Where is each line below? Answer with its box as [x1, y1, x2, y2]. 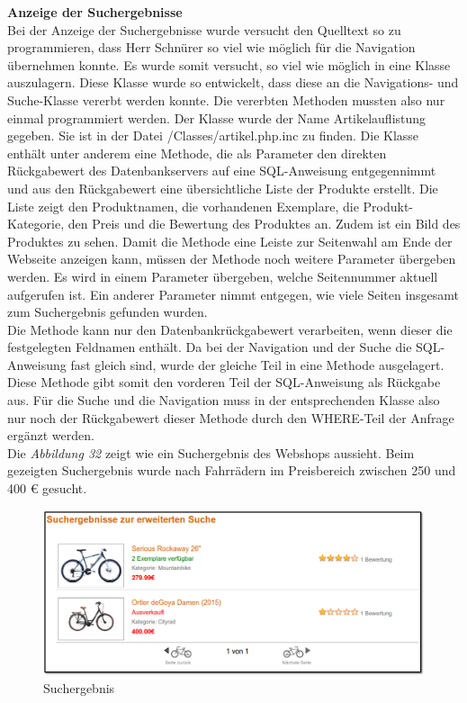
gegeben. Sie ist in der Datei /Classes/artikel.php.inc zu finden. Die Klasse [7, 126, 419, 145]
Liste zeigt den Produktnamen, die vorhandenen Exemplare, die [7, 196, 359, 215]
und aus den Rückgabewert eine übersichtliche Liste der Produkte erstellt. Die [7, 178, 438, 197]
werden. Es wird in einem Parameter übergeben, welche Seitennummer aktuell [7, 266, 438, 285]
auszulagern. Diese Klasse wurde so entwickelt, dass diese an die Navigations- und [7, 73, 459, 92]
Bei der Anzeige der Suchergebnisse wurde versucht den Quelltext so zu [7, 20, 401, 39]
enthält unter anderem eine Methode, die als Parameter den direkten [7, 143, 387, 162]
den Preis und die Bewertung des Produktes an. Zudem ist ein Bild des [67, 214, 461, 233]
